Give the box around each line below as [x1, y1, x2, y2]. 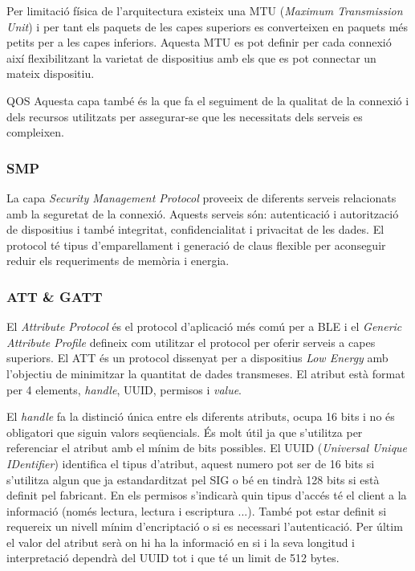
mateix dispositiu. [6, 65, 95, 82]
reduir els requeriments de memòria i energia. [6, 252, 230, 269]
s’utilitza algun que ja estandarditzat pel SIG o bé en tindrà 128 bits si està [6, 471, 380, 487]
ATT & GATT [6, 286, 103, 306]
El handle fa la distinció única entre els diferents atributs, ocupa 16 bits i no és [6, 408, 395, 425]
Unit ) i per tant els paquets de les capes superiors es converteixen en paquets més [6, 18, 409, 35]
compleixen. [6, 124, 64, 141]
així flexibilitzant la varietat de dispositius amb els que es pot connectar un [6, 49, 376, 66]
